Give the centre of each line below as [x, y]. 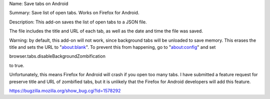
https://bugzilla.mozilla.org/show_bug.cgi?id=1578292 [65, 91]
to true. [17, 65]
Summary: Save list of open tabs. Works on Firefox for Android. [74, 13]
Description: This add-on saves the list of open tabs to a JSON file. [78, 22]
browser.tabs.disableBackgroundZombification [57, 56]
